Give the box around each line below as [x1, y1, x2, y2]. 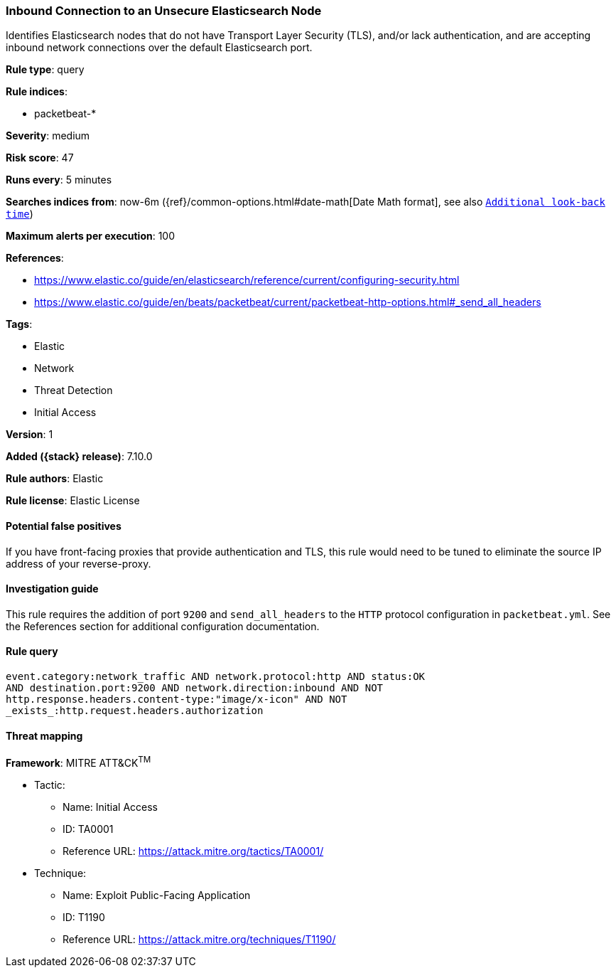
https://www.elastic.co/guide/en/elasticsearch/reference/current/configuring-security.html [34, 274, 460, 287]
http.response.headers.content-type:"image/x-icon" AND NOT [6, 693, 347, 706]
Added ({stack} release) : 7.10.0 [6, 450, 153, 463]
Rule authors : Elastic [6, 472, 104, 485]
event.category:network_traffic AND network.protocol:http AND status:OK [6, 671, 426, 683]
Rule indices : [6, 85, 67, 98]
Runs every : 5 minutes [6, 174, 112, 186]
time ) [6, 208, 33, 220]
